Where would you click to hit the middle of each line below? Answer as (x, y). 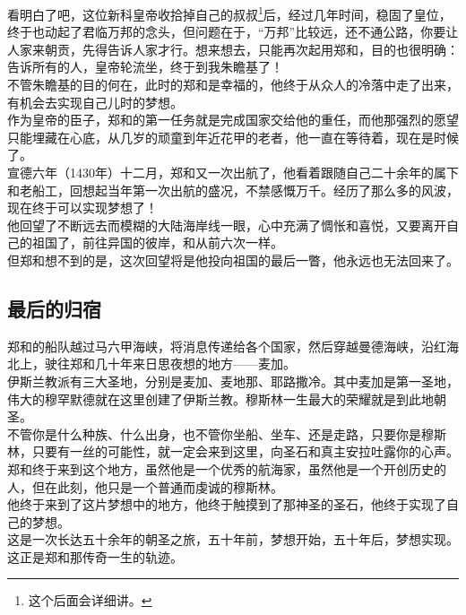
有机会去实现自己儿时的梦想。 (95, 102)
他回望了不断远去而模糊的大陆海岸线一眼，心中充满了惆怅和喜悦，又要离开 (227, 225)
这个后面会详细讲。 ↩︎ (90, 600)
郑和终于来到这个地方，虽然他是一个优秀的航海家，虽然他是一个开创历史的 (227, 468)
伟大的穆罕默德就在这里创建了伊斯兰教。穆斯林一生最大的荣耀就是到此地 (220, 398)
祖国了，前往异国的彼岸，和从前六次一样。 (157, 243)
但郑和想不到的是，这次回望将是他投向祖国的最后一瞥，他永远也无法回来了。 (233, 260)
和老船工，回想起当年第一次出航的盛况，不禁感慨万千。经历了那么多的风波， (233, 190)
